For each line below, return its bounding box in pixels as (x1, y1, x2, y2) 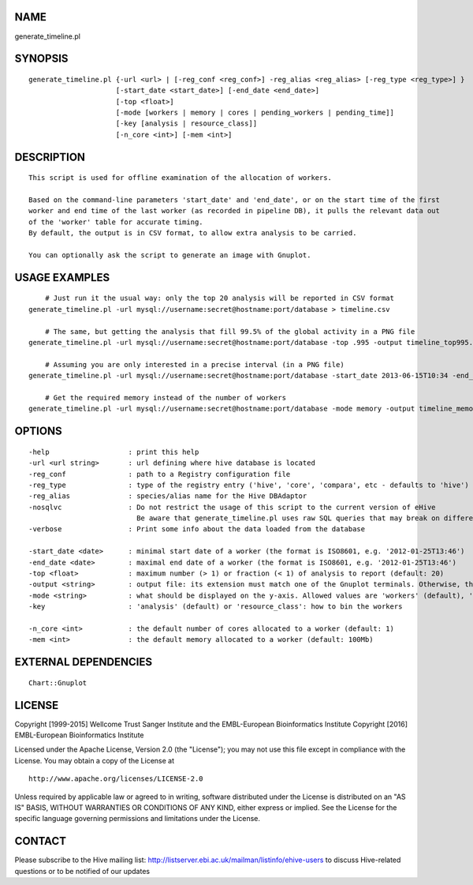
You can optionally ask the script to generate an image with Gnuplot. (28, 251, 311, 260)
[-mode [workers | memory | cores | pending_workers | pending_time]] (115, 108, 394, 118)
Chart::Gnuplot (28, 678, 88, 687)
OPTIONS (14, 425, 62, 438)
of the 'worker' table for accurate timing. (28, 217, 204, 227)
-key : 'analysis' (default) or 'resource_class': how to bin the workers (28, 602, 403, 611)
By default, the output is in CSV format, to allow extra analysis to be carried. (28, 229, 357, 238)
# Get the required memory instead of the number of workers (44, 393, 287, 402)
